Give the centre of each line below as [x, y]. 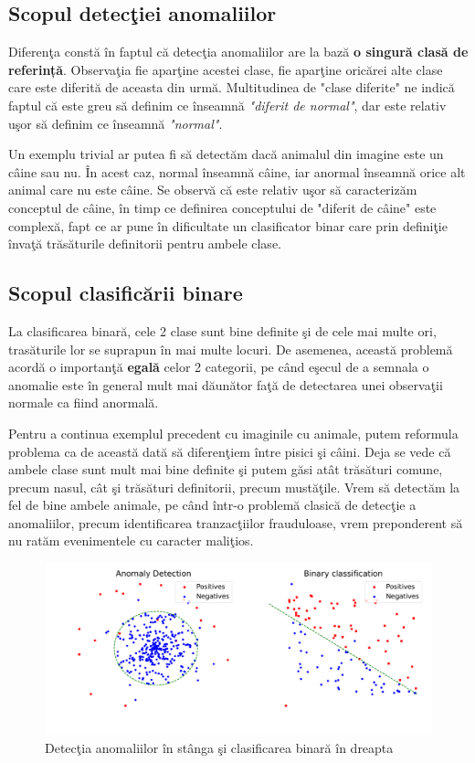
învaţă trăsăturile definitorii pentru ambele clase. [145, 244]
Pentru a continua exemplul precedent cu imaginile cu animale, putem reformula [233, 433]
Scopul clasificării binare [126, 293]
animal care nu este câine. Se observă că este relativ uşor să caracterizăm [213, 190]
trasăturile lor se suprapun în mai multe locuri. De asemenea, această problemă [231, 349]
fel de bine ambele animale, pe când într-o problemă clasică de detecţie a [212, 505]
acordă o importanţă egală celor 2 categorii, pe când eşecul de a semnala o [219, 367]
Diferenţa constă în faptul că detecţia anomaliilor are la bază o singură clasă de [238, 52]
